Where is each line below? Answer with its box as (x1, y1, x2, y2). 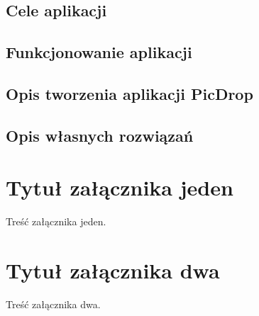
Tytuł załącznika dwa (6, 256, 220, 285)
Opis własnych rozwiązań (6, 124, 194, 146)
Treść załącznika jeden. (6, 214, 106, 229)
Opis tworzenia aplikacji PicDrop (6, 82, 253, 104)
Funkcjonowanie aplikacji (6, 41, 192, 63)
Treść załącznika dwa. (6, 296, 101, 311)
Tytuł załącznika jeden (6, 173, 233, 202)
